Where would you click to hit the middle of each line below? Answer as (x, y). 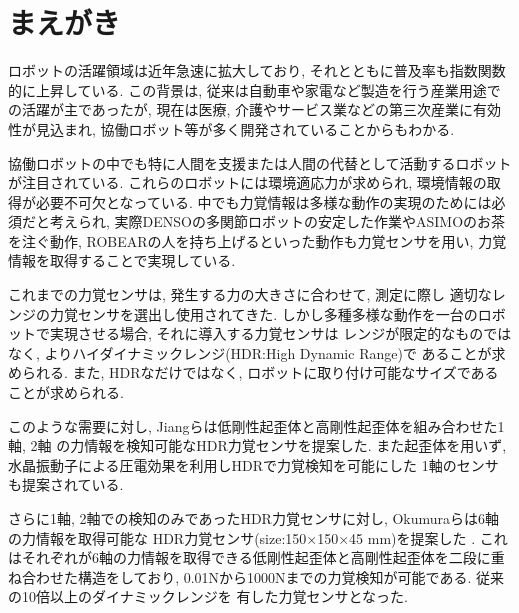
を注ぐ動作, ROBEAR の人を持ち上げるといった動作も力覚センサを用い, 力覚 (257, 240)
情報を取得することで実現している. (122, 260)
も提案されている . (66, 484)
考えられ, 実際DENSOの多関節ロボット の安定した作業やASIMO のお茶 (277, 221)
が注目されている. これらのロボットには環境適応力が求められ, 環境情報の (247, 182)
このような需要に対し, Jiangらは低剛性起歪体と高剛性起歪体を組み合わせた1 (256, 425)
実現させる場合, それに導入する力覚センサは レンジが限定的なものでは (280, 333)
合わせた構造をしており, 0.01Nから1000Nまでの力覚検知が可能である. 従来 (263, 576)
